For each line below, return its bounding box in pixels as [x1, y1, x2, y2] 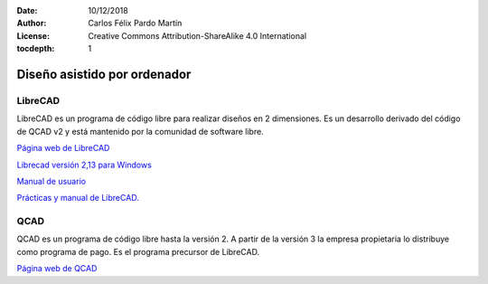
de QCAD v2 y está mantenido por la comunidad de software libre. [16, 126, 264, 137]
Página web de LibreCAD [16, 143, 110, 154]
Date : [16, 5, 38, 15]
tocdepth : [16, 43, 55, 54]
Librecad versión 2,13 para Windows [16, 159, 153, 170]
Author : [16, 18, 47, 29]
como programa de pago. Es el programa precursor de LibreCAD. [16, 246, 260, 257]
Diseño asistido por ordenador [16, 66, 192, 81]
